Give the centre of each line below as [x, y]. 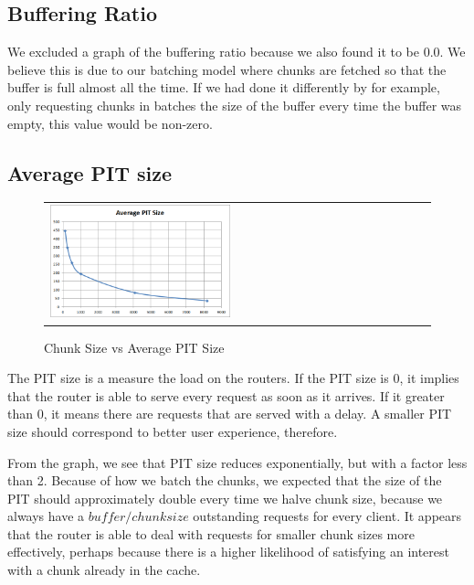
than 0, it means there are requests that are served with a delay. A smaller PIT [230, 414]
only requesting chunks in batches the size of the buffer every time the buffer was [235, 105]
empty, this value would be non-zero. [110, 123]
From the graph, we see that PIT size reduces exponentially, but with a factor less [237, 462]
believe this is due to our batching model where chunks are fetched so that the [227, 69]
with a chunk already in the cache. [104, 570]
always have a [46, 516]
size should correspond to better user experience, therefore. [173, 431]
